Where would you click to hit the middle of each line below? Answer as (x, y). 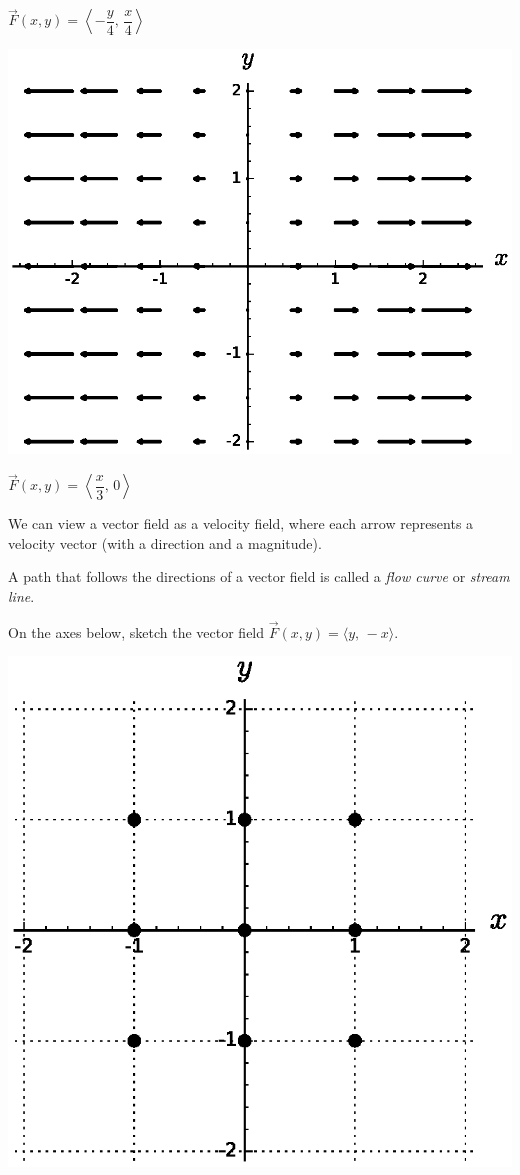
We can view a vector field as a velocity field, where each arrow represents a (241, 523)
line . (21, 595)
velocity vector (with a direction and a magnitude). (165, 542)
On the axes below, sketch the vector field (136, 631)
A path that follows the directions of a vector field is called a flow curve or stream (259, 576)
